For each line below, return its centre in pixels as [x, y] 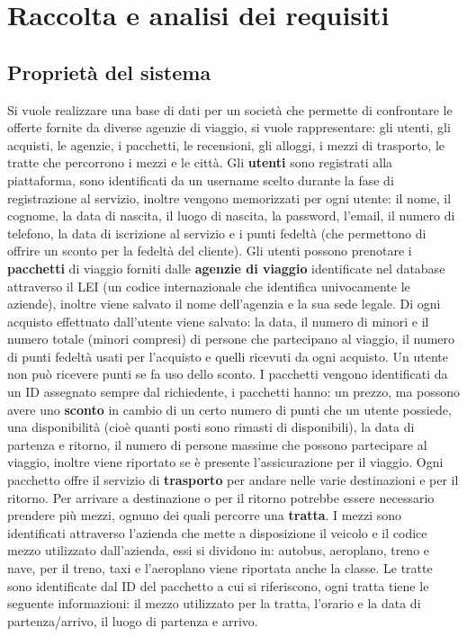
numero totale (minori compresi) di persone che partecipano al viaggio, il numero [231, 339]
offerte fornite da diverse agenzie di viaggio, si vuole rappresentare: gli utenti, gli [229, 127]
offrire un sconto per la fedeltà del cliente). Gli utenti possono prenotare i [210, 251]
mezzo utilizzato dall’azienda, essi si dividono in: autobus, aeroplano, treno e [219, 550]
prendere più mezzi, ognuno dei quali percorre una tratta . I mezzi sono [204, 515]
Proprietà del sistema [109, 72]
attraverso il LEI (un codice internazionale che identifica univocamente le [209, 286]
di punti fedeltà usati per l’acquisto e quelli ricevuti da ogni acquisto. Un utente [228, 356]
